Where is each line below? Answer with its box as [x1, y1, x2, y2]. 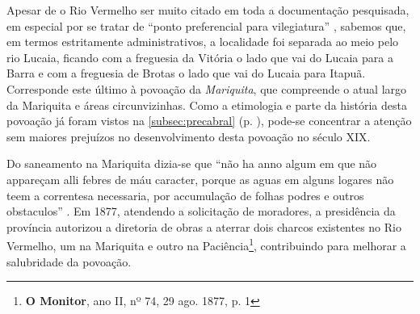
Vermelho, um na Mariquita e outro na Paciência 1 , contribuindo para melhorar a [6, 235, 406, 253]
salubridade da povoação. [6, 253, 132, 270]
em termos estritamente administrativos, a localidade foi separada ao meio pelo [6, 33, 399, 50]
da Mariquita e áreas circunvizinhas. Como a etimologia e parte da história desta [6, 96, 407, 113]
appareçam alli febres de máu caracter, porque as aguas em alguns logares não [6, 170, 394, 187]
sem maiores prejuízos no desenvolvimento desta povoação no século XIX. [6, 128, 371, 144]
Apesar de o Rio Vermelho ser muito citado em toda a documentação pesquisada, [6, 2, 409, 18]
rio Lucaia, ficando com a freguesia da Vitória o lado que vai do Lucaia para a [6, 48, 393, 65]
